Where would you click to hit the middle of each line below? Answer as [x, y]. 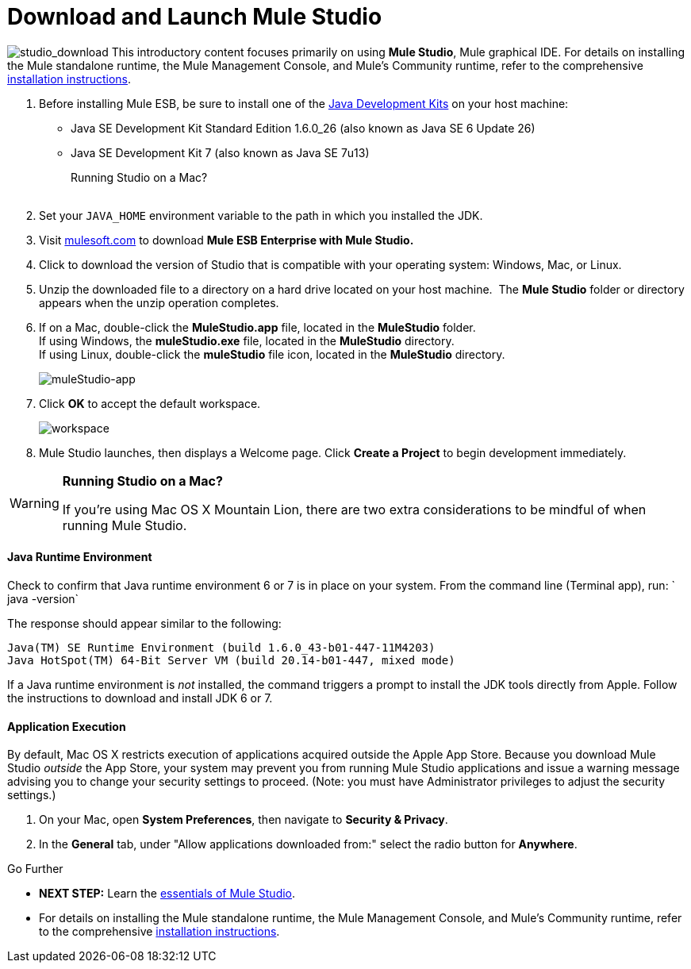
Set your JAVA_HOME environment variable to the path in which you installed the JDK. [261, 215]
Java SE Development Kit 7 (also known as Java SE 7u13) [220, 152]
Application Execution [67, 726]
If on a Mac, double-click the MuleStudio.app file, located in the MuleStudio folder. [257, 327]
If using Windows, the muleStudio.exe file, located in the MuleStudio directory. [247, 340]
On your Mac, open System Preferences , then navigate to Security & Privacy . [244, 820]
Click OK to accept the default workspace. [150, 403]
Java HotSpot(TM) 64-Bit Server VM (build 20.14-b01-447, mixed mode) [231, 660]
